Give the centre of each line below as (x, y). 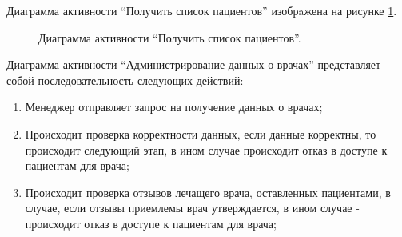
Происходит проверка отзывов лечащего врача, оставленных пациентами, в (208, 192)
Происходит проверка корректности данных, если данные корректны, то (201, 133)
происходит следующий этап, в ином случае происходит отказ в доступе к (206, 149)
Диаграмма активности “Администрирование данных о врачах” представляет (194, 64)
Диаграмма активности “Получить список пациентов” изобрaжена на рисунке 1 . (202, 10)
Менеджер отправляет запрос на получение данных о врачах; (174, 107)
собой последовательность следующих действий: (125, 80)
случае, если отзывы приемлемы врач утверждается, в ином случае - (192, 208)
